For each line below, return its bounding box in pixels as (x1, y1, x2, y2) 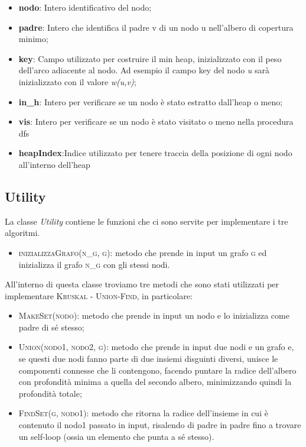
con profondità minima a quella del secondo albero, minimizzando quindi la (18, 375, 292, 388)
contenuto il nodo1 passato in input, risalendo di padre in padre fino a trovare (18, 419, 301, 431)
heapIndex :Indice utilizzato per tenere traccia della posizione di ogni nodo (18, 147, 292, 159)
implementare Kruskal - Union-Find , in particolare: (5, 289, 193, 302)
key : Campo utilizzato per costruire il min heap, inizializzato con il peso (18, 52, 282, 64)
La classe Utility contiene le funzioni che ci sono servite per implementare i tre (5, 215, 288, 227)
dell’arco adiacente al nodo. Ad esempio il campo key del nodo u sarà (18, 64, 270, 76)
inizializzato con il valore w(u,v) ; (18, 75, 136, 88)
